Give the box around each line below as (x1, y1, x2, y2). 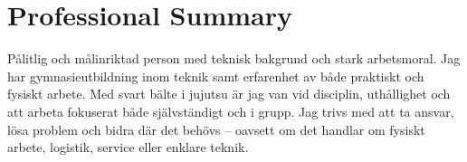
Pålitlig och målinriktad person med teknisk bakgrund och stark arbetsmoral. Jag (7, 49, 461, 68)
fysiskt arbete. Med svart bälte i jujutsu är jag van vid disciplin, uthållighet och (7, 84, 451, 103)
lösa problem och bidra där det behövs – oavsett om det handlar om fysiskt (7, 119, 425, 138)
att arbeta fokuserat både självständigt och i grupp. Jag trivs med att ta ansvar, (7, 101, 454, 120)
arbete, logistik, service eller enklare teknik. (7, 138, 249, 157)
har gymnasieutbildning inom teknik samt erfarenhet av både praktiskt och (7, 66, 424, 85)
